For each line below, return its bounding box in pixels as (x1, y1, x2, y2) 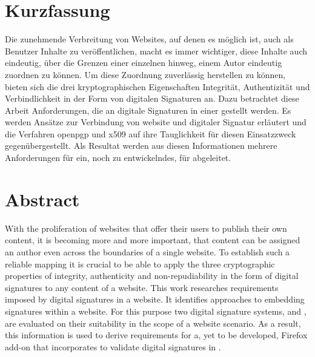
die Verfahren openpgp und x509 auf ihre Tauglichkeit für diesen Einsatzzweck (5, 127, 296, 140)
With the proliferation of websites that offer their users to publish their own (5, 221, 287, 234)
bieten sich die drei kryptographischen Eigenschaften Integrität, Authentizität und (5, 80, 310, 93)
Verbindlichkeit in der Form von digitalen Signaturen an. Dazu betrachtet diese (5, 92, 299, 105)
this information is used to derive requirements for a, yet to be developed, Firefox (5, 329, 308, 341)
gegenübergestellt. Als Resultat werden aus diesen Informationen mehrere (5, 139, 277, 152)
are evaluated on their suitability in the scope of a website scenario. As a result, (5, 316, 301, 329)
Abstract (5, 186, 80, 211)
